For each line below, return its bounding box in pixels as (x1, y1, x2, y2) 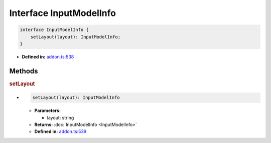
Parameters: (34, 107, 61, 113)
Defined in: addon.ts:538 (22, 53, 74, 59)
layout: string (47, 114, 74, 120)
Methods (9, 66, 38, 75)
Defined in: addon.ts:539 (34, 128, 87, 134)
